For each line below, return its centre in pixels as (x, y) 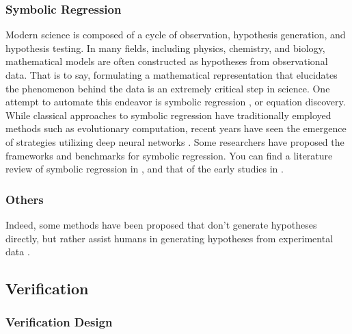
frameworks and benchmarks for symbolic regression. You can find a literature (169, 155)
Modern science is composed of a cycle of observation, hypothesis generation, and (176, 35)
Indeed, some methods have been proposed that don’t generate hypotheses (161, 224)
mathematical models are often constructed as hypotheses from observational (167, 61)
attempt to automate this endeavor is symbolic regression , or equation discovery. (176, 102)
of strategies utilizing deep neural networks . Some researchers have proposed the (175, 141)
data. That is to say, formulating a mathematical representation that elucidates (172, 75)
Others (25, 199)
